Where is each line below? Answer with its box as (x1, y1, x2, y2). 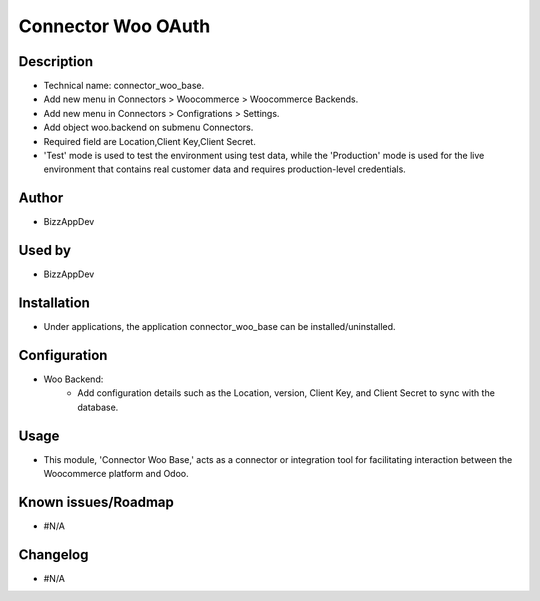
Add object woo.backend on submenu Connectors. (43, 121, 254, 134)
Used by (18, 242, 72, 259)
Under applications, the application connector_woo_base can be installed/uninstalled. (43, 321, 396, 333)
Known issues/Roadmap (18, 493, 175, 510)
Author (18, 190, 64, 207)
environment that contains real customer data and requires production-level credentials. (43, 163, 407, 175)
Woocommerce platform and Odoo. (43, 468, 189, 480)
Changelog (18, 546, 89, 563)
